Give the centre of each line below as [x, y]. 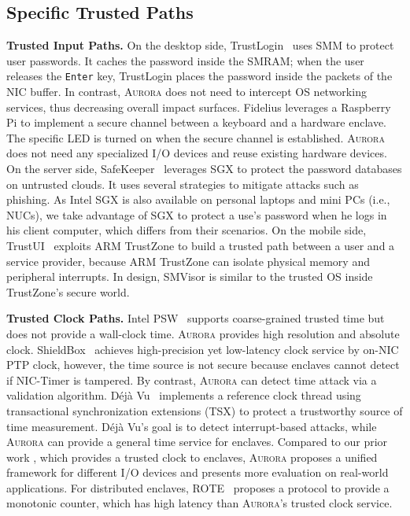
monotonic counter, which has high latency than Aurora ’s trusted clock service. [199, 503]
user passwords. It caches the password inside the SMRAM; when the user [185, 60]
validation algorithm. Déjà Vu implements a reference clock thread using [184, 395]
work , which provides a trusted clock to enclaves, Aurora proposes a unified [192, 457]
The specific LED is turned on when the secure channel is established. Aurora [196, 137]
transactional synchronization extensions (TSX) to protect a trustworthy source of [205, 410]
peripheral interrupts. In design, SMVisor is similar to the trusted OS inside [190, 276]
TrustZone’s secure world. [68, 291]
